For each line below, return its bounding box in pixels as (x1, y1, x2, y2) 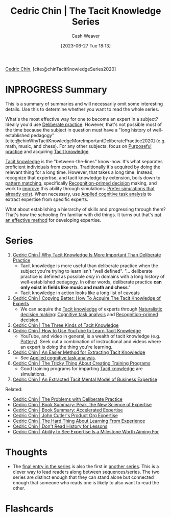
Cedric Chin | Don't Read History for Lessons (12, 423, 108, 429)
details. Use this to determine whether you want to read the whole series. (5, 106, 159, 112)
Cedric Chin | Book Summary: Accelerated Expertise (12, 407, 124, 413)
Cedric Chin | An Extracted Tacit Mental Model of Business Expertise (12, 376, 157, 382)
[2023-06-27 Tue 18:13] (60, 42, 111, 48)
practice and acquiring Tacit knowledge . (5, 148, 90, 154)
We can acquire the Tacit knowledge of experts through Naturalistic (20, 306, 163, 312)
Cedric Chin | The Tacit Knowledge (10, 5, 161, 17)
